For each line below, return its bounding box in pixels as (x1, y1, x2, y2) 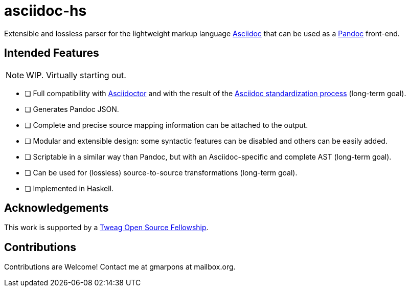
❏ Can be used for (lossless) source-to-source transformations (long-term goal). (25, 168, 298, 177)
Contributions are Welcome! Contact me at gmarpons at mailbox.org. (4, 262, 236, 272)
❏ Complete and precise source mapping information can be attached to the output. (25, 120, 308, 129)
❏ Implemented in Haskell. (25, 184, 114, 193)
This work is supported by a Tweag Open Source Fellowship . (4, 223, 209, 232)
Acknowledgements (4, 202, 109, 215)
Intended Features (4, 47, 99, 60)
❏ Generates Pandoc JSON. (25, 104, 119, 114)
